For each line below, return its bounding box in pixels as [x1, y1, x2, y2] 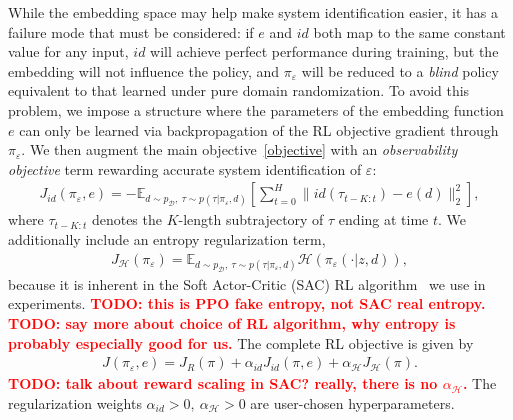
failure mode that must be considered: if [8, 21, 254, 42]
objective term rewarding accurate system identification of [8, 158, 362, 179]
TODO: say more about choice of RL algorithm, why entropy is [8, 312, 456, 333]
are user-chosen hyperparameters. [250, 392, 455, 413]
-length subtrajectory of [178, 209, 324, 230]
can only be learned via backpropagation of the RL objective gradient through [19, 119, 499, 140]
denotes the [91, 209, 162, 230]
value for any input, [8, 41, 129, 62]
